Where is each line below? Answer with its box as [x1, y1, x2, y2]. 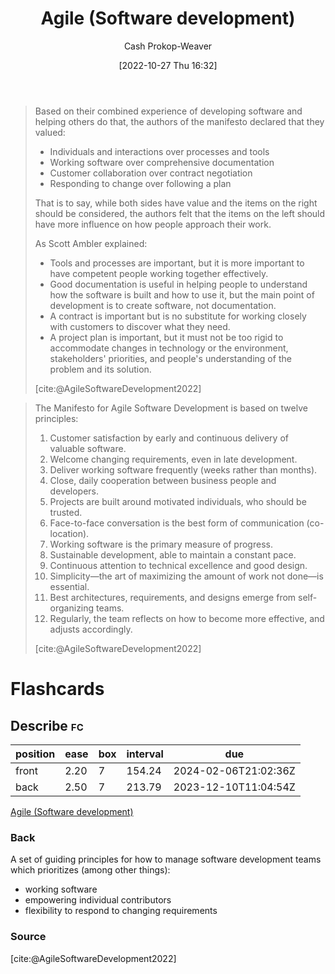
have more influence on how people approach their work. [34, 218, 272, 230]
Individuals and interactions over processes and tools [49, 145, 270, 157]
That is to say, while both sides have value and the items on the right [34, 197, 318, 209]
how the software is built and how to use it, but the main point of [49, 288, 315, 301]
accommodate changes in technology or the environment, [49, 342, 289, 354]
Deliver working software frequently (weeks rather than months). [49, 463, 318, 476]
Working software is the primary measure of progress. [49, 538, 273, 550]
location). [49, 527, 90, 539]
